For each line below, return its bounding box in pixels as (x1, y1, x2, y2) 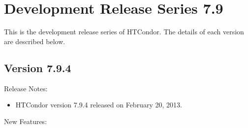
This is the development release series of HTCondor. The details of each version (4, 26, 244, 37)
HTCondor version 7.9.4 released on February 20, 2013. (15, 100, 182, 110)
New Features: (4, 116, 47, 126)
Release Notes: (4, 83, 48, 93)
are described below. (4, 36, 65, 46)
